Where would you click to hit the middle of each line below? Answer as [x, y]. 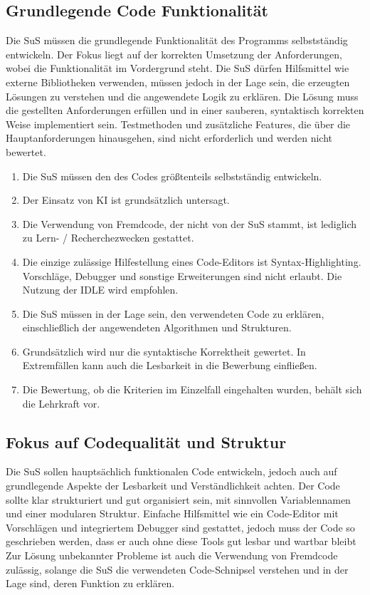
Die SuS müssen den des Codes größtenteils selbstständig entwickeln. [172, 176]
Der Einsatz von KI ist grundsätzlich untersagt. [126, 200]
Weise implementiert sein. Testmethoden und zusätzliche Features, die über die [178, 124]
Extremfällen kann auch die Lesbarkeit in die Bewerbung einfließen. [170, 365]
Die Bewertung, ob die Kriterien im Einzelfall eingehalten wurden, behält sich [192, 389]
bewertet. [26, 151]
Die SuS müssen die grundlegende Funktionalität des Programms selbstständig [177, 40]
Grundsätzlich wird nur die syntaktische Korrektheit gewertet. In [164, 351]
